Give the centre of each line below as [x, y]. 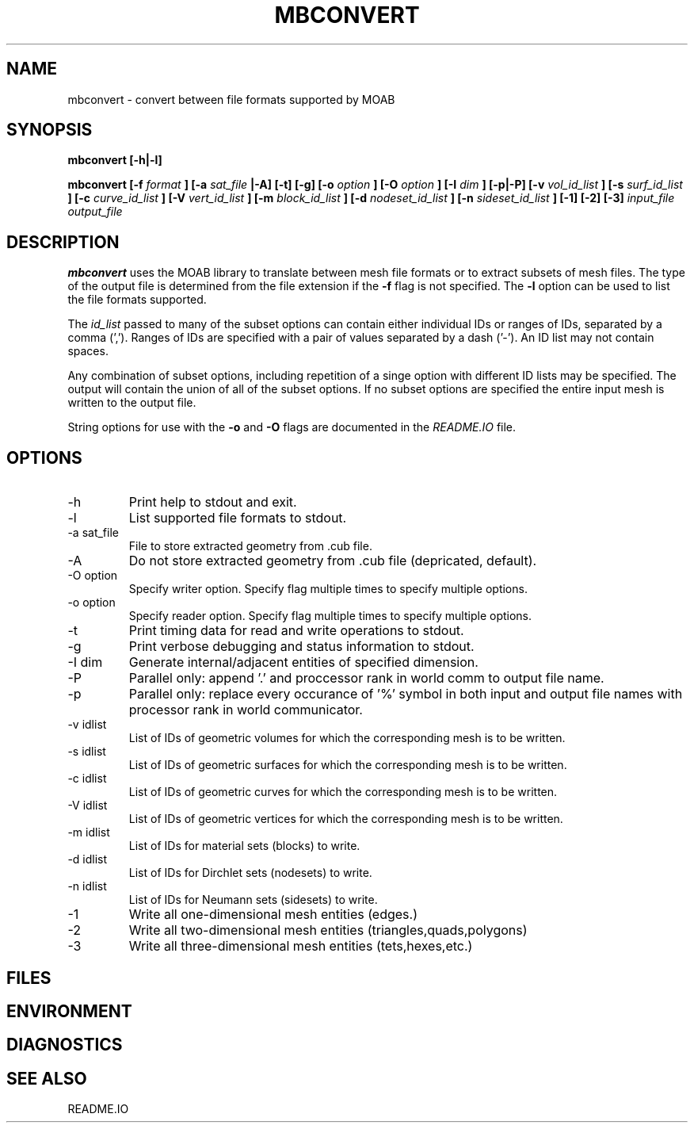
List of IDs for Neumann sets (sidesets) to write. [253, 900]
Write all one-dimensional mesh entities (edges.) [273, 915]
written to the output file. [132, 403]
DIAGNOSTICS [65, 1045]
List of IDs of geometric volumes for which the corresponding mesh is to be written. [347, 738]
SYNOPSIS [50, 130]
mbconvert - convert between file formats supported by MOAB [231, 99]
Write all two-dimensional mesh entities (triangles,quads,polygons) [328, 930]
